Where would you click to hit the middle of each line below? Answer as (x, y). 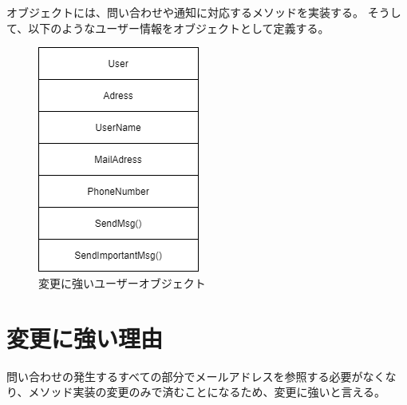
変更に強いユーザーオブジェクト (122, 282)
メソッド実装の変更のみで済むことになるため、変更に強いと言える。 (207, 392)
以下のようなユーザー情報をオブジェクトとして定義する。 (179, 28)
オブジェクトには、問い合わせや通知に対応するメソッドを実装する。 (185, 12)
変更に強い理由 (85, 337)
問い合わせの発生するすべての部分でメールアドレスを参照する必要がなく (196, 376)
